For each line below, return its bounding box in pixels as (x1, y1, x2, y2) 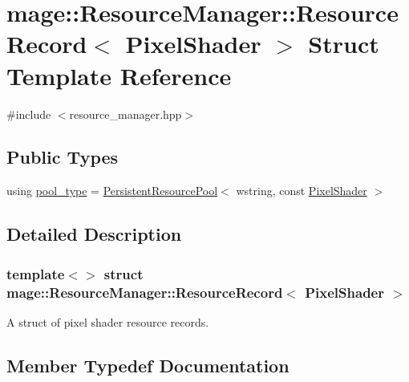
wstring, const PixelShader (236, 182, 367, 199)
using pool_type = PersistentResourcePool (6, 182, 218, 199)
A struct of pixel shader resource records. (6, 313, 209, 330)
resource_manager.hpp (69, 105, 182, 122)
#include (6, 105, 51, 122)
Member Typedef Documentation (6, 352, 290, 377)
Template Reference (6, 59, 232, 91)
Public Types (6, 144, 119, 169)
